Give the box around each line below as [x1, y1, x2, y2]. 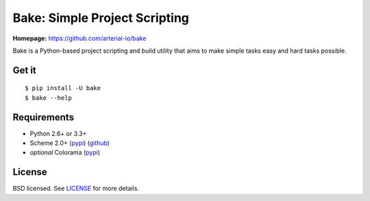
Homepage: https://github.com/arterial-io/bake [12, 34, 147, 42]
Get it [12, 64, 37, 76]
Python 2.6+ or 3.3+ [29, 129, 87, 137]
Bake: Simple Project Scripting [12, 10, 190, 25]
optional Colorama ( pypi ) [29, 148, 101, 157]
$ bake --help [25, 94, 72, 102]
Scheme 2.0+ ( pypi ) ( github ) [29, 139, 110, 147]
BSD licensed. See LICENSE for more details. [12, 185, 140, 193]
